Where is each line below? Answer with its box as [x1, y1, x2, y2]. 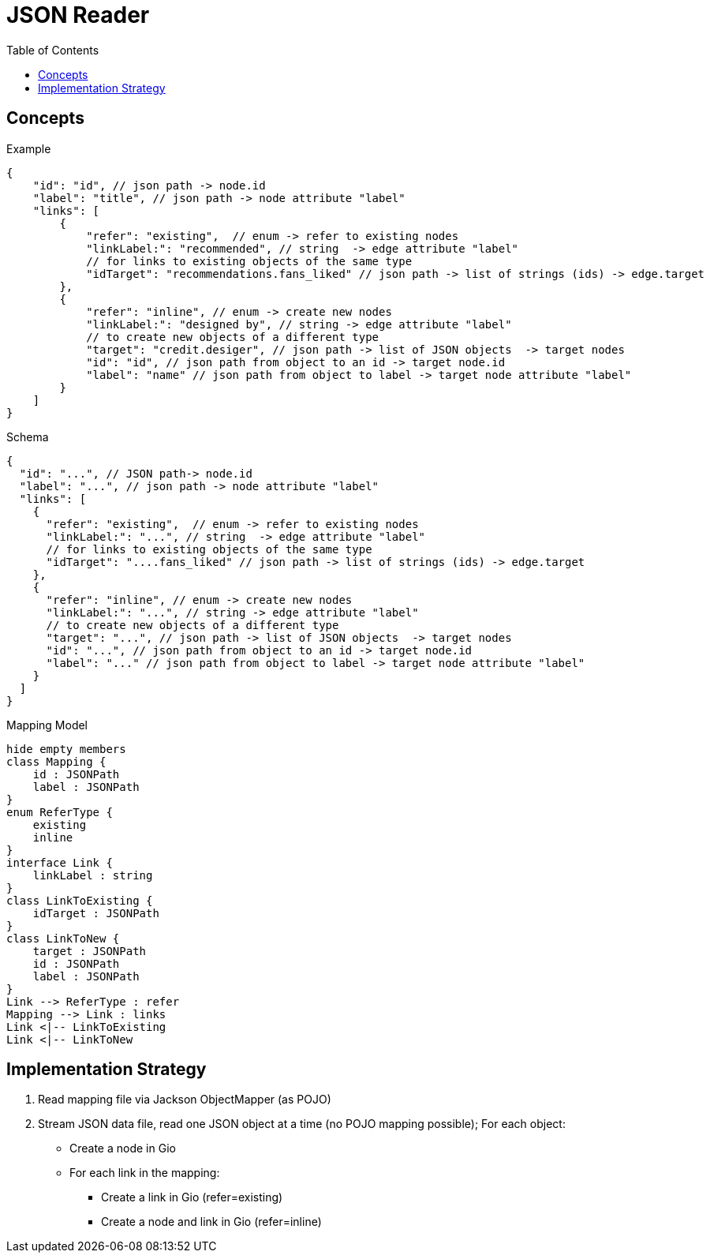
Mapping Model [6, 718, 88, 732]
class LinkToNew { [6, 931, 120, 945]
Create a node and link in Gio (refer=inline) [101, 1215, 322, 1229]
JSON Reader [6, 2, 150, 28]
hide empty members [6, 742, 126, 755]
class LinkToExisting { [6, 894, 153, 907]
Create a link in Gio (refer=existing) [101, 1190, 283, 1205]
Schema [6, 429, 49, 444]
